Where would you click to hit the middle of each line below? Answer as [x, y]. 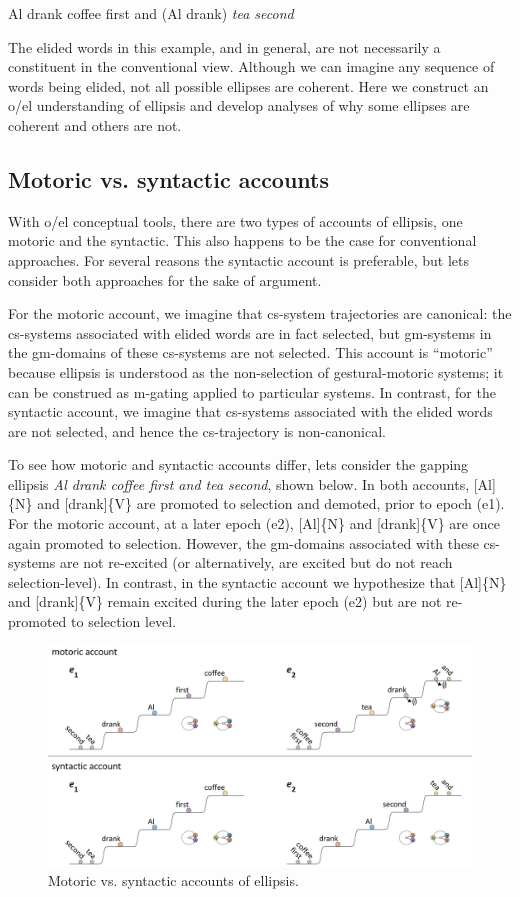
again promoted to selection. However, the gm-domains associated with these [243, 542]
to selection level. [124, 621]
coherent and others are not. [95, 124]
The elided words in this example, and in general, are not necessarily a [224, 46]
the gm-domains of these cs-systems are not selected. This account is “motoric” [250, 352]
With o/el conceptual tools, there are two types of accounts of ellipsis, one [235, 220]
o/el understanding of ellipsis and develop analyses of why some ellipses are [239, 105]
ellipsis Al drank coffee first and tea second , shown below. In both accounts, [239, 483]
